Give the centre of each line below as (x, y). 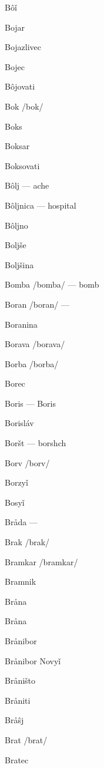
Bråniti (18, 700)
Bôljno (16, 225)
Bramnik (21, 581)
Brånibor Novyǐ (33, 660)
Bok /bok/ (24, 106)
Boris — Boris (30, 403)
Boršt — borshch (36, 443)
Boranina (21, 324)
